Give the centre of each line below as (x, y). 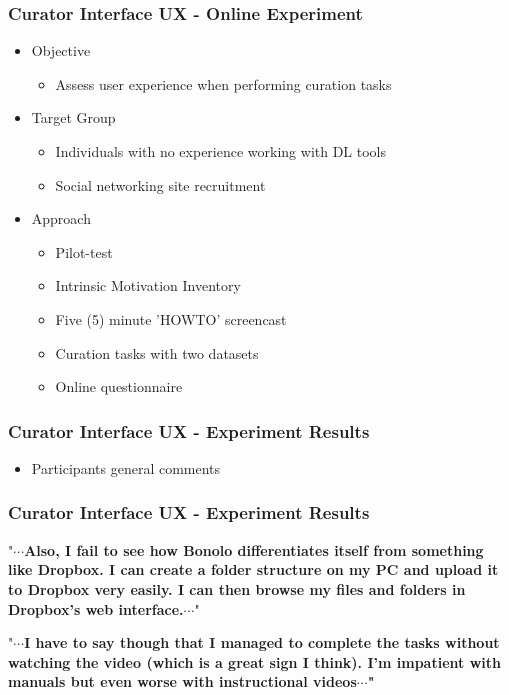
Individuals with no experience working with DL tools (221, 151)
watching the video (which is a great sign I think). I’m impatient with (254, 661)
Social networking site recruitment (160, 184)
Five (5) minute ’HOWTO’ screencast (171, 318)
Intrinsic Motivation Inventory (148, 285)
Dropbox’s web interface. (96, 608)
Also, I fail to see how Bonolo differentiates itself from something (254, 549)
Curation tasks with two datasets (157, 352)
